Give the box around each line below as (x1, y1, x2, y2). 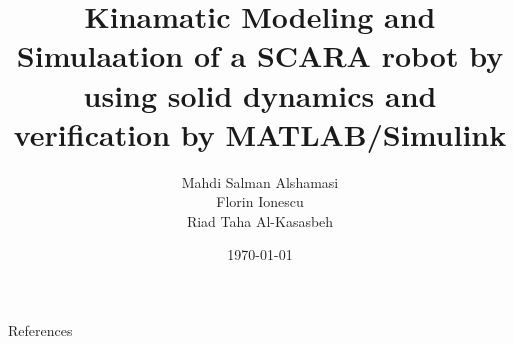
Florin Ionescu (216, 191, 304, 212)
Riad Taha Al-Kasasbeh (186, 210, 334, 231)
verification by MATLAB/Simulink (13, 113, 507, 154)
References (8, 320, 73, 341)
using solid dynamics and (83, 74, 437, 115)
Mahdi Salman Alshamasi (181, 171, 339, 192)
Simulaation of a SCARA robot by (16, 35, 504, 76)
